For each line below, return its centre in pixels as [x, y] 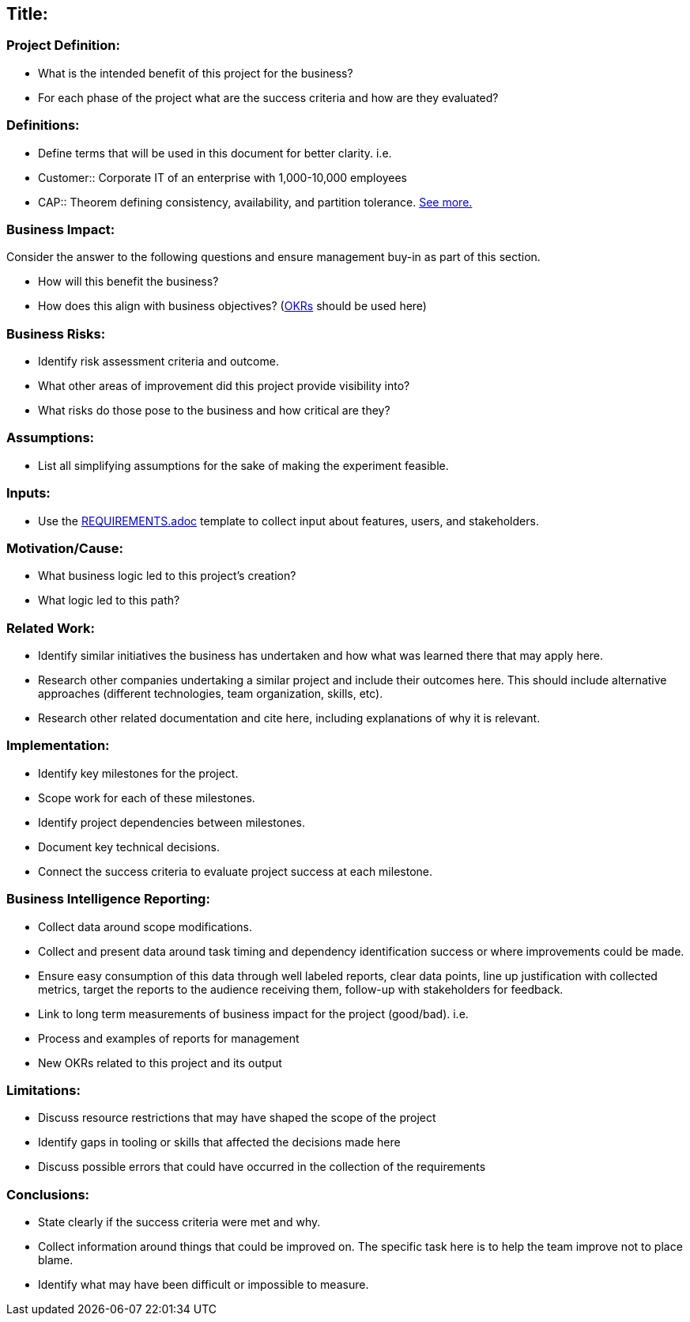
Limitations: [43, 1090]
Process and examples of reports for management [169, 1038]
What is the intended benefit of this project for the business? [196, 73]
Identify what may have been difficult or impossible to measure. [204, 1285]
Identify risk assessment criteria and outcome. [158, 362]
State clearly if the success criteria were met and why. [179, 1222]
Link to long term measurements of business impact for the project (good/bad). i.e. [253, 1013]
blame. [56, 1260]
